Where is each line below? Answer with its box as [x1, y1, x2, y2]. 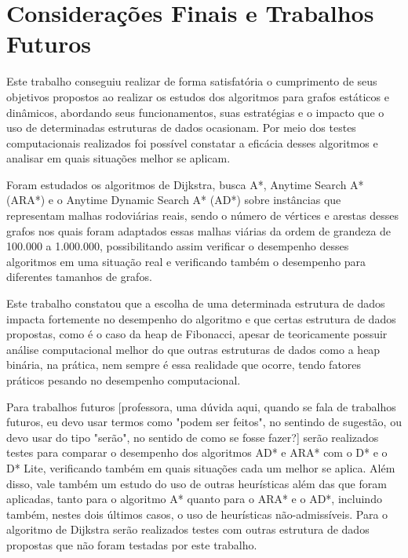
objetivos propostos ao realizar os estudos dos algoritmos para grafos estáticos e [6, 88, 389, 104]
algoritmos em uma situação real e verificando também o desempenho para [6, 253, 366, 269]
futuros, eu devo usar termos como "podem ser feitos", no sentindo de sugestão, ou [6, 414, 402, 430]
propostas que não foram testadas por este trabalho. [6, 536, 257, 553]
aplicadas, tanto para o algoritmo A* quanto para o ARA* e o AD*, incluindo [6, 491, 382, 507]
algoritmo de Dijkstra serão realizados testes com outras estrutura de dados [6, 521, 370, 538]
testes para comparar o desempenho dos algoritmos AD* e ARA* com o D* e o [6, 444, 388, 461]
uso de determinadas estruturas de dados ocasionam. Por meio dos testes [6, 119, 356, 136]
